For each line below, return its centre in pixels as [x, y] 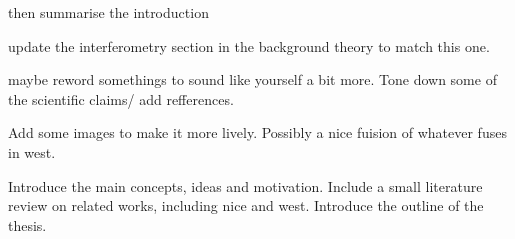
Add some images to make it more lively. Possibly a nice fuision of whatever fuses [257, 132]
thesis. [27, 224]
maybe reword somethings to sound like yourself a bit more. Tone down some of [252, 79]
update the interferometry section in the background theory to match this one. [249, 45]
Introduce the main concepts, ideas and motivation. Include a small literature [245, 185]
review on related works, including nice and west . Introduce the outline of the [246, 205]
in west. [32, 151]
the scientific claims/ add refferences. [121, 98]
